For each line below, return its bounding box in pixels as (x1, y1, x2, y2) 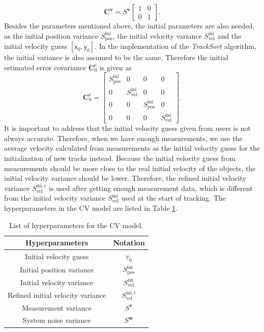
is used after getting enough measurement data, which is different (49, 182, 253, 193)
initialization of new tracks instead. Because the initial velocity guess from (4, 152, 236, 163)
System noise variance (22, 315, 91, 325)
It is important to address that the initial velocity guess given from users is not (4, 123, 251, 133)
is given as (99, 62, 132, 72)
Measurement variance (22, 302, 92, 313)
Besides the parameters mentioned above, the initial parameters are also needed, (4, 20, 255, 31)
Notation (113, 237, 145, 248)
